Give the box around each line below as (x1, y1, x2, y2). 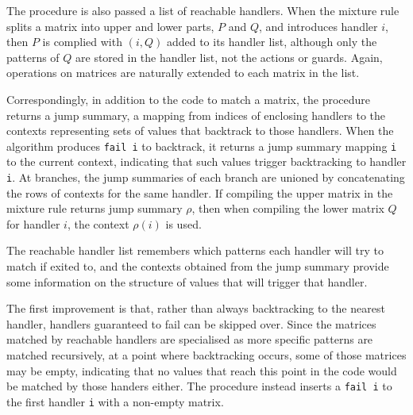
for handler (6, 215, 60, 232)
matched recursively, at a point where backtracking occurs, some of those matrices (6, 347, 407, 363)
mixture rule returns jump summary (6, 200, 183, 217)
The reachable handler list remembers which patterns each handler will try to (6, 242, 384, 259)
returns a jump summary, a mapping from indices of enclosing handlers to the (6, 106, 385, 123)
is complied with (42, 33, 122, 50)
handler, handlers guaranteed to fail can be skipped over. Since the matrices (6, 315, 376, 332)
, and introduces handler (259, 17, 378, 34)
